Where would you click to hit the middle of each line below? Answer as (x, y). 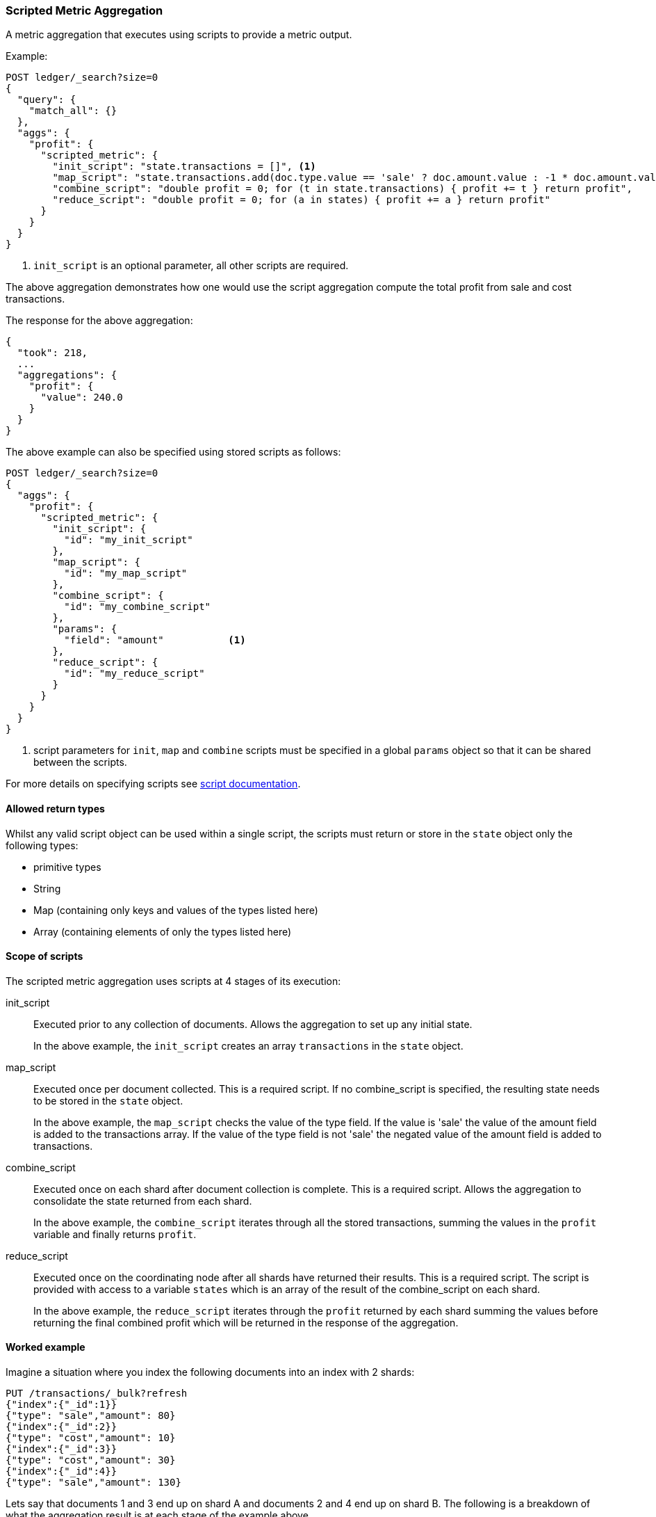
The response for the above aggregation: (99, 321)
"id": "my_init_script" (129, 540)
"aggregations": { (67, 375)
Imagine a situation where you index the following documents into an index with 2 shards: (210, 1372)
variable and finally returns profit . (115, 1234)
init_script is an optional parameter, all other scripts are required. (191, 266)
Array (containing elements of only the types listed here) (163, 931)
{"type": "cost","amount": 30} (91, 1460)
